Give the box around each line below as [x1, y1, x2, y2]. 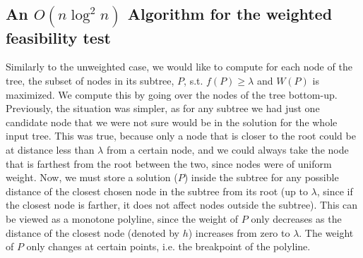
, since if [316, 183, 353, 198]
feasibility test [6, 26, 111, 48]
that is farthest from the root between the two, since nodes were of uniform [6, 156, 332, 171]
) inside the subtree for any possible [184, 170, 339, 185]
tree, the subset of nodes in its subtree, [6, 73, 174, 88]
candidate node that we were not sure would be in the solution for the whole [6, 114, 338, 129]
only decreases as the [251, 211, 342, 226]
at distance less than [6, 142, 95, 157]
